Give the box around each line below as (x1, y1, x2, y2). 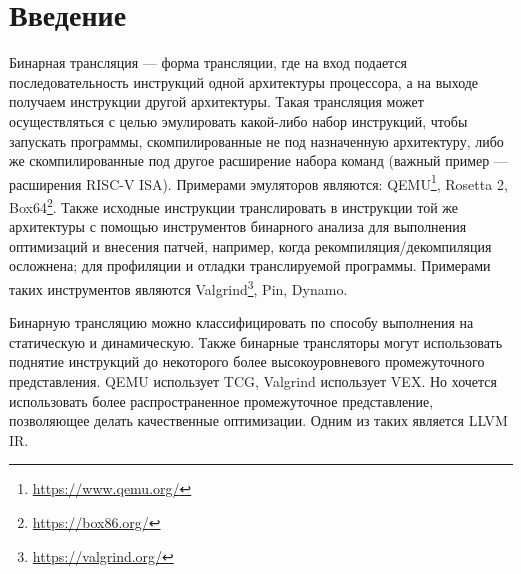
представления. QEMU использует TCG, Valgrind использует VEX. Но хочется (9, 371, 498, 391)
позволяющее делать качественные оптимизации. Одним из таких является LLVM (9, 410, 508, 431)
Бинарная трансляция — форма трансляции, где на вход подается (9, 52, 408, 73)
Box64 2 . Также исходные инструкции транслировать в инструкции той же (9, 193, 459, 217)
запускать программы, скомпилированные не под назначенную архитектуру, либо (9, 130, 504, 151)
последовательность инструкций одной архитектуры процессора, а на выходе (9, 71, 479, 92)
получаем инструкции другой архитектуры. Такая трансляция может (9, 91, 424, 112)
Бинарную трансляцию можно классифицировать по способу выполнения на (9, 312, 474, 333)
